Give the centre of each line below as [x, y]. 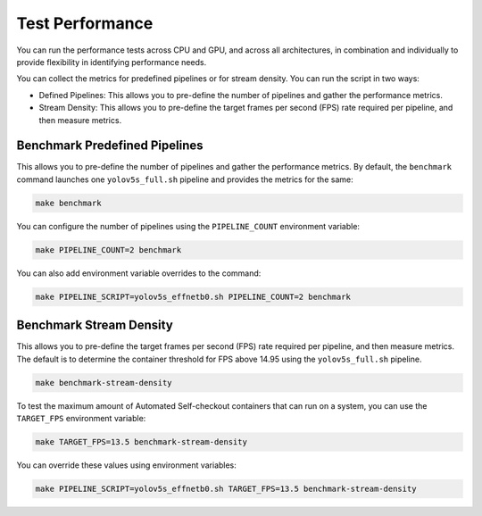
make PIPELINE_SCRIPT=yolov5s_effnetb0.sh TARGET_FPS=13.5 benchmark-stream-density [226, 488]
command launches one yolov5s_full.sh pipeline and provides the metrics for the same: [185, 179]
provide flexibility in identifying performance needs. [112, 62]
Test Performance [85, 23]
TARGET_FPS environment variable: [81, 418]
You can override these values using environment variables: [126, 465]
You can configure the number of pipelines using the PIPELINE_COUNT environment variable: [188, 226]
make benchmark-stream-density [104, 383]
